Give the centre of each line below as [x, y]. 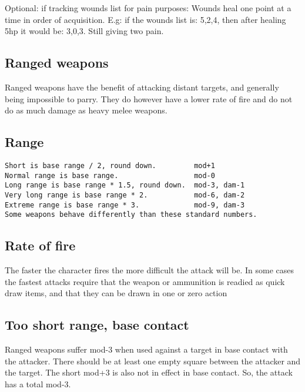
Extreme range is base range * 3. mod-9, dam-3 [125, 205]
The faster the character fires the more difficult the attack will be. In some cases [150, 270]
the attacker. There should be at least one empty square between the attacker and [153, 361]
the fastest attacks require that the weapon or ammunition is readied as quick [145, 281]
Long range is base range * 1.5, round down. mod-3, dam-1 [125, 185]
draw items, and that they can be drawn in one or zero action [116, 293]
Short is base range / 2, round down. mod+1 [110, 165]
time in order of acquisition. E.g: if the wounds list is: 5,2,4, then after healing [145, 19]
